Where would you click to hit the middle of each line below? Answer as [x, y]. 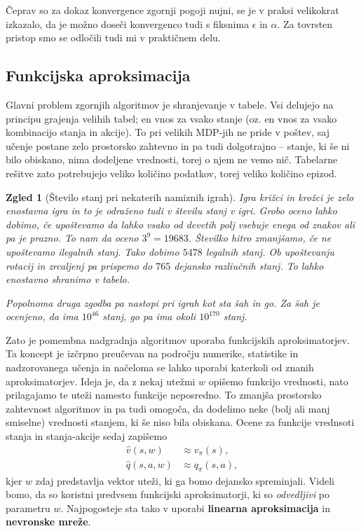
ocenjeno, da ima [42, 316]
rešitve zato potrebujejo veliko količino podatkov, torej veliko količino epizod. [171, 173]
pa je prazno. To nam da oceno [72, 238]
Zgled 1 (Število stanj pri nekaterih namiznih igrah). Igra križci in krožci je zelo [180, 196]
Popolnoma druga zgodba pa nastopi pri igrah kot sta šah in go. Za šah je [163, 302]
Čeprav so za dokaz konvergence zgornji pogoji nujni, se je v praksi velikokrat [172, 10]
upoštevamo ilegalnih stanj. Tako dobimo [93, 251]
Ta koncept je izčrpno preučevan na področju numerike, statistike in [152, 353]
